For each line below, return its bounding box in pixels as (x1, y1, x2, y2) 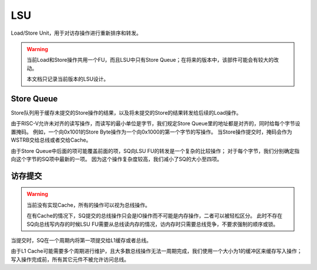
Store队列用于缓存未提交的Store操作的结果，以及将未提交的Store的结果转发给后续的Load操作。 (11, 109, 242, 116)
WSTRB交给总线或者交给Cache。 (11, 136, 92, 144)
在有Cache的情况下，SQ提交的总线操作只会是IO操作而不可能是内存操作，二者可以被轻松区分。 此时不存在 (26, 212, 283, 219)
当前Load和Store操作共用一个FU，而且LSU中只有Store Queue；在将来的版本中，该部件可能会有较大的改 (26, 56, 279, 64)
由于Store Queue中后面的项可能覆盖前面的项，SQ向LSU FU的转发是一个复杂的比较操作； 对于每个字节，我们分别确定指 (11, 147, 300, 154)
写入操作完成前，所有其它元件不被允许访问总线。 (11, 256, 129, 263)
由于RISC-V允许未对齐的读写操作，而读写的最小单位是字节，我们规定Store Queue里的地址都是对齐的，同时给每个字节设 (11, 120, 301, 127)
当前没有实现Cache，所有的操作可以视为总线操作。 (26, 201, 151, 208)
